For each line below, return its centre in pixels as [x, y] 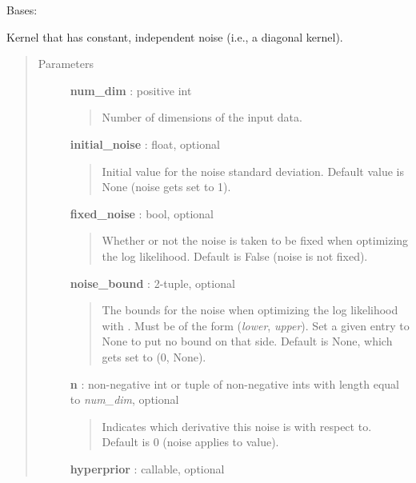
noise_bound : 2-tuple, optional [152, 283]
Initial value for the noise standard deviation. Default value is [253, 171]
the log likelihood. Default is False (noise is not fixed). [235, 255]
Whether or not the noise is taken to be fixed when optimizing [255, 240]
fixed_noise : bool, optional [142, 213]
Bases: [22, 10]
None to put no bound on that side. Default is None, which [247, 341]
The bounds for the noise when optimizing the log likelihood [250, 310]
